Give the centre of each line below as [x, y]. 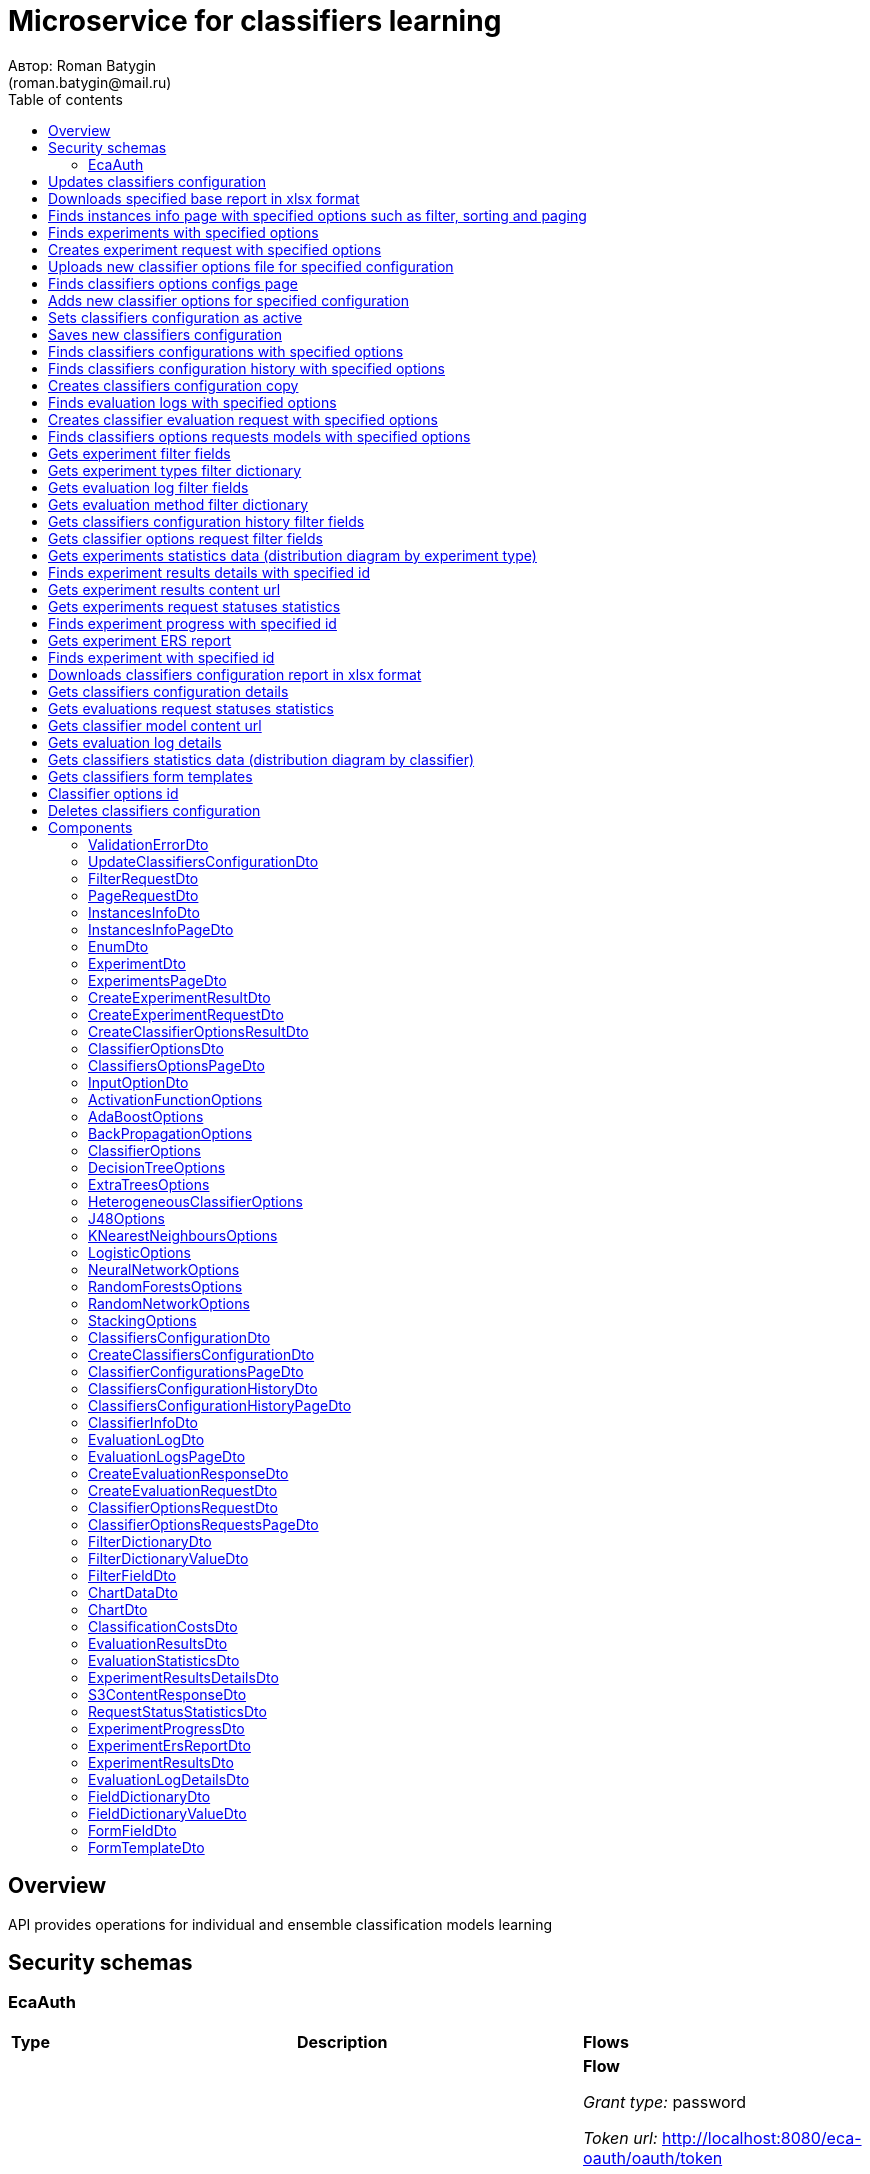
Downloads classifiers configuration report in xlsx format [235, 674]
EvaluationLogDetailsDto [169, 1779]
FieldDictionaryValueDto [167, 1813]
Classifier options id [113, 793]
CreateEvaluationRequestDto [183, 1490]
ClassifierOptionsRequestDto [183, 1507]
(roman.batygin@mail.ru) [90, 82]
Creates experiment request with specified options [215, 249]
